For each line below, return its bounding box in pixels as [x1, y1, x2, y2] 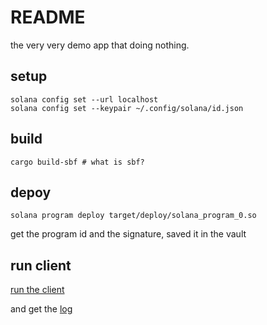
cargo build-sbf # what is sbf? [10, 157, 145, 167]
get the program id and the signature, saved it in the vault [10, 228, 247, 240]
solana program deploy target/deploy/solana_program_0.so [10, 211, 257, 221]
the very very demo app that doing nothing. [10, 39, 190, 51]
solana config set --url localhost [10, 94, 159, 105]
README [10, 6, 86, 29]
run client [10, 257, 72, 274]
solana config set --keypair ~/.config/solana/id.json [10, 103, 244, 113]
